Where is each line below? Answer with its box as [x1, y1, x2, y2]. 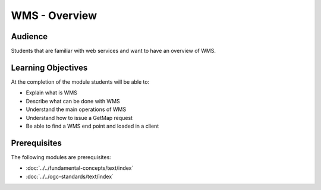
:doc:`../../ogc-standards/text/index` [26, 173, 114, 180]
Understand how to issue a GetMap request [26, 114, 133, 121]
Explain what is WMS [26, 89, 77, 96]
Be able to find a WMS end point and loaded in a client [26, 122, 159, 129]
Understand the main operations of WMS [26, 106, 127, 113]
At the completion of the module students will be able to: [11, 78, 150, 85]
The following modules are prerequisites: [11, 153, 111, 160]
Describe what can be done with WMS [26, 97, 120, 104]
